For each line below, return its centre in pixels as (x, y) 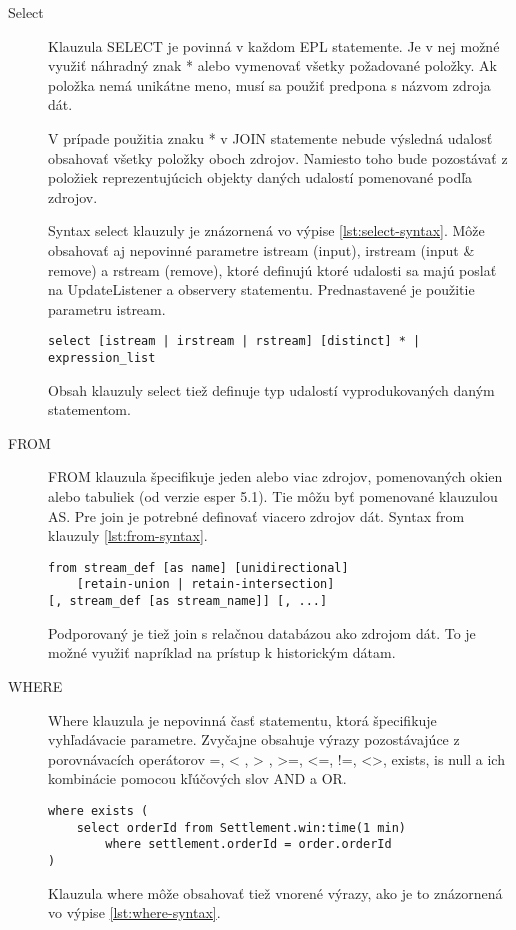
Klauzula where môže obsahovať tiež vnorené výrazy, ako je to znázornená (275, 892)
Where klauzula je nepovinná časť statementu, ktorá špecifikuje (242, 719)
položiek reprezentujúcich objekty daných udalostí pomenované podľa (260, 177)
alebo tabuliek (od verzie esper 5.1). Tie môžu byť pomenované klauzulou (273, 496)
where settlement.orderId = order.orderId (248, 844)
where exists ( (98, 810)
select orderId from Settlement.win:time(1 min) (241, 827)
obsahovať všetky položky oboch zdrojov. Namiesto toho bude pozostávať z (278, 157)
